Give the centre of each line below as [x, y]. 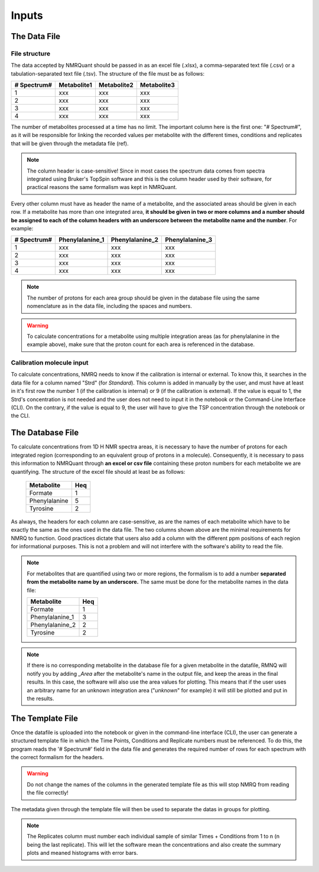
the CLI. [20, 416]
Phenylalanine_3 [189, 240]
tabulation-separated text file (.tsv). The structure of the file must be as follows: [108, 73]
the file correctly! [48, 793]
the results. [40, 698]
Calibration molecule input [50, 363]
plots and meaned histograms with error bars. [82, 853]
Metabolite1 [76, 85]
